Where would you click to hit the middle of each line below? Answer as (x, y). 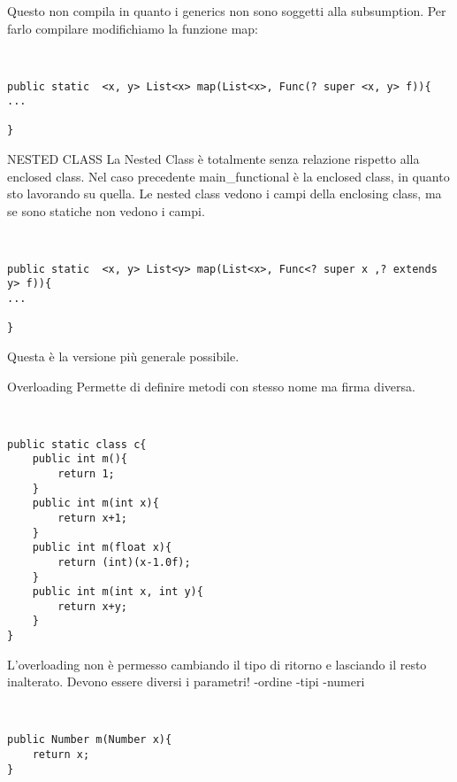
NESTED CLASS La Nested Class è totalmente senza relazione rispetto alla (213, 159)
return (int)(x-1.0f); (124, 562)
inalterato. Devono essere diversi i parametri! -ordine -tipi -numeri (186, 681)
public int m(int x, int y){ (118, 592)
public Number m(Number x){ (90, 740)
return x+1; (93, 518)
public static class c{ (77, 444)
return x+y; (93, 606)
